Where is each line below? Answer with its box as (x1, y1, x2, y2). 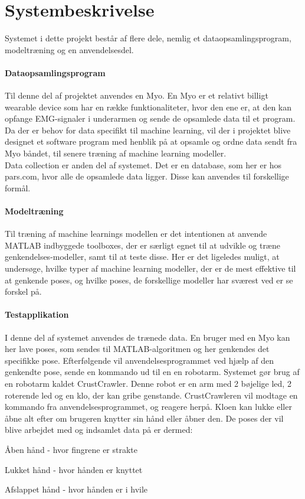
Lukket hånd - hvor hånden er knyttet (5, 463, 143, 475)
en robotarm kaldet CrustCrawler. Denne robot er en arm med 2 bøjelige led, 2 (5, 377, 291, 389)
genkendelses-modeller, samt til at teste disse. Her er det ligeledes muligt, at (5, 250, 280, 263)
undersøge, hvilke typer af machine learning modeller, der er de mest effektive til (5, 262, 296, 275)
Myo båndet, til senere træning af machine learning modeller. (5, 147, 227, 159)
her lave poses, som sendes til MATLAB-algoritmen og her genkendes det (5, 343, 270, 355)
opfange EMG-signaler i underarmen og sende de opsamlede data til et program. (5, 112, 296, 125)
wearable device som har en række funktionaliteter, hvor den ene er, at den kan (5, 100, 292, 113)
